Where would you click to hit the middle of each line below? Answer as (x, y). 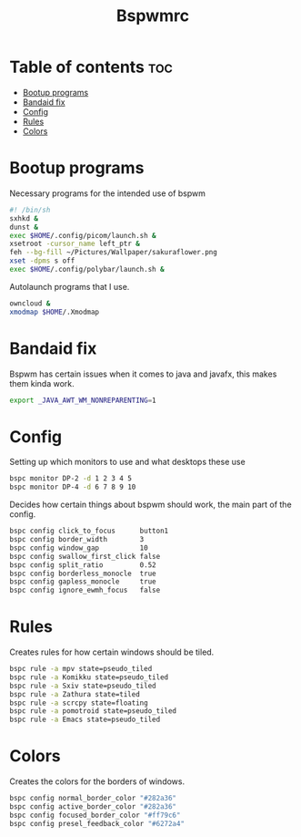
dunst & (24, 227)
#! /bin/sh (30, 210)
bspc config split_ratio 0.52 (83, 565)
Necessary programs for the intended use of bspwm (108, 193)
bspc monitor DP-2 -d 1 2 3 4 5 (70, 479)
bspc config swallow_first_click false (85, 556)
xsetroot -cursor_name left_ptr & (75, 244)
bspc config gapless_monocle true (83, 582)
